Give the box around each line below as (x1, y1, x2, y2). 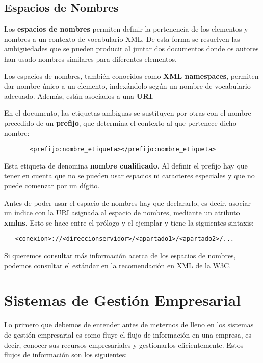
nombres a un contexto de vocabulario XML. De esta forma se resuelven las (4, 33, 240, 44)
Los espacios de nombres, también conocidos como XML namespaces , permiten (4, 70, 259, 81)
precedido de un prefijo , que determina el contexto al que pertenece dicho (4, 117, 236, 128)
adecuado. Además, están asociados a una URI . (4, 90, 154, 101)
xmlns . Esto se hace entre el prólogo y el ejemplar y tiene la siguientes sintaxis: (4, 217, 254, 228)
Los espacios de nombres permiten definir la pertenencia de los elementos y (4, 23, 248, 34)
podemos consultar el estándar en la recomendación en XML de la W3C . (4, 260, 231, 270)
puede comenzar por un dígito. (4, 180, 100, 190)
